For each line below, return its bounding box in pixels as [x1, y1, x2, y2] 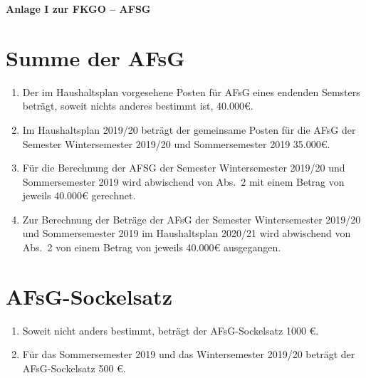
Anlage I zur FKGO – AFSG [6, 1, 151, 16]
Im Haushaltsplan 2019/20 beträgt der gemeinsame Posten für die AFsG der [22, 122, 356, 137]
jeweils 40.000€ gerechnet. [22, 188, 136, 203]
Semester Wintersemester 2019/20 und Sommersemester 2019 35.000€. [22, 136, 330, 151]
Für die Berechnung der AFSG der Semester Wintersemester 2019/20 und [22, 160, 345, 175]
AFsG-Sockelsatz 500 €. [22, 360, 126, 375]
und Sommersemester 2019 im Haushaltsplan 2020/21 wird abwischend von [22, 226, 351, 241]
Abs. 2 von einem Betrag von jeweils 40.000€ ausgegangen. [22, 240, 281, 255]
